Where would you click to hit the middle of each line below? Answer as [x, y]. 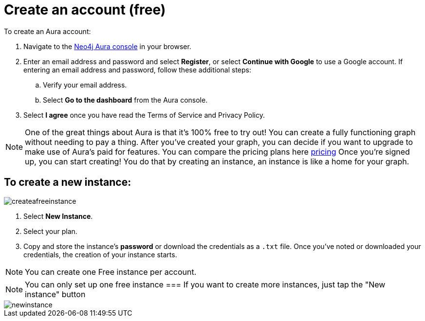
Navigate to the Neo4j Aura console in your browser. [107, 46]
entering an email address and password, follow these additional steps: [138, 70]
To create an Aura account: [47, 31]
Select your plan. [50, 231]
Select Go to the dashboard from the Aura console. [125, 100]
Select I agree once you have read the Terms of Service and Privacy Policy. [144, 115]
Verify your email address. [85, 85]
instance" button [55, 294]
